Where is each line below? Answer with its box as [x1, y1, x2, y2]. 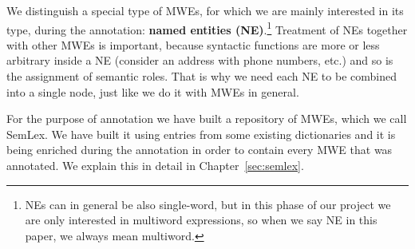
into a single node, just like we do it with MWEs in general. [6, 83, 299, 100]
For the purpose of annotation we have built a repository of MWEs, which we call [6, 110, 407, 127]
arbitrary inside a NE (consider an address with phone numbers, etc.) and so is [6, 52, 393, 69]
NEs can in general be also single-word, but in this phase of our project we [25, 196, 391, 212]
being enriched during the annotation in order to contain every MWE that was [6, 141, 393, 158]
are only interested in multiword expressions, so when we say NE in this [25, 211, 377, 228]
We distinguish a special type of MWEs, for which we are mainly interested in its [6, 2, 404, 18]
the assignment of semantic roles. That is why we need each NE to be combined [6, 68, 397, 85]
